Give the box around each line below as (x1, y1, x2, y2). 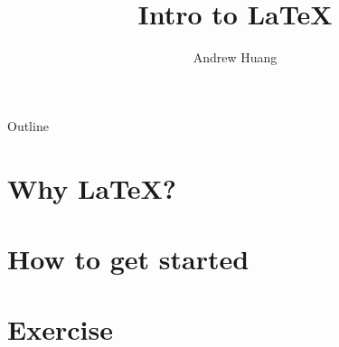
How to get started (7, 239, 250, 277)
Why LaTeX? (7, 169, 177, 206)
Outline (7, 116, 49, 135)
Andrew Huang (193, 48, 278, 67)
